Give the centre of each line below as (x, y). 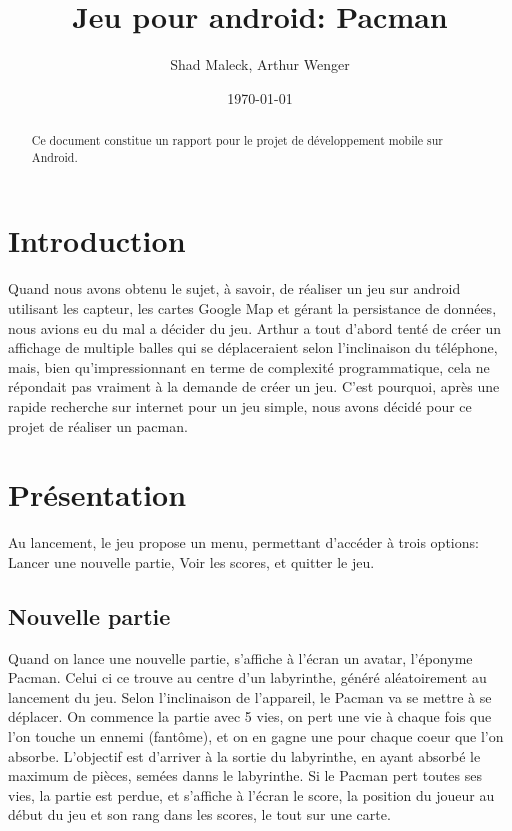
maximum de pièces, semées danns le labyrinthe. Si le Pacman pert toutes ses (245, 775)
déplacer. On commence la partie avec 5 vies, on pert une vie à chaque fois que (250, 716)
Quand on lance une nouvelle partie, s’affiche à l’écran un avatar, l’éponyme (240, 657)
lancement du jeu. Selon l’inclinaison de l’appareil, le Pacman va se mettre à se (250, 696)
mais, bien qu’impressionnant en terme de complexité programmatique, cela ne (249, 366)
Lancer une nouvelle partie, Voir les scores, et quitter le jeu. (191, 561)
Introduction (97, 240)
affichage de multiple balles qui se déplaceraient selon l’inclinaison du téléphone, (253, 347)
